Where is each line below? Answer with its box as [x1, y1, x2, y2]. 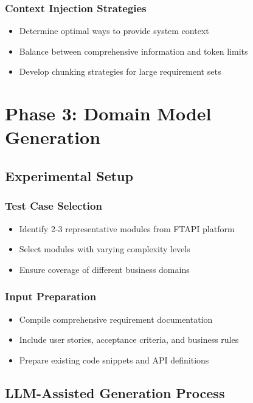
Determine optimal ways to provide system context [19, 24, 209, 37]
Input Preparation [5, 289, 97, 304]
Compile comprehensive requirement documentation [19, 312, 213, 325]
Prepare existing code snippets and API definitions [19, 353, 209, 366]
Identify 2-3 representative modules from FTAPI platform [19, 222, 235, 235]
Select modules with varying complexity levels [19, 243, 190, 255]
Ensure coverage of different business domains [19, 263, 190, 275]
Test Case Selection [5, 198, 102, 213]
